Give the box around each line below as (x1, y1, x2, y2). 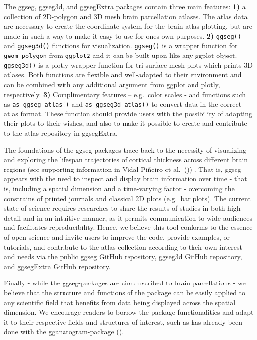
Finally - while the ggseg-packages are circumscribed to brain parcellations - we (4, 278, 246, 288)
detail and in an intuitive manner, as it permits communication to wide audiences (4, 212, 253, 223)
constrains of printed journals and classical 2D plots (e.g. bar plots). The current (4, 193, 251, 203)
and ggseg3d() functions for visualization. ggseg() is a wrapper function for (4, 40, 238, 51)
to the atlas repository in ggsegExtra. (4, 128, 118, 138)
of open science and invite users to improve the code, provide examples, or (4, 231, 230, 242)
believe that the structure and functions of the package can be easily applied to (4, 287, 246, 297)
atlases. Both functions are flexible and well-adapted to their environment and (4, 69, 242, 80)
